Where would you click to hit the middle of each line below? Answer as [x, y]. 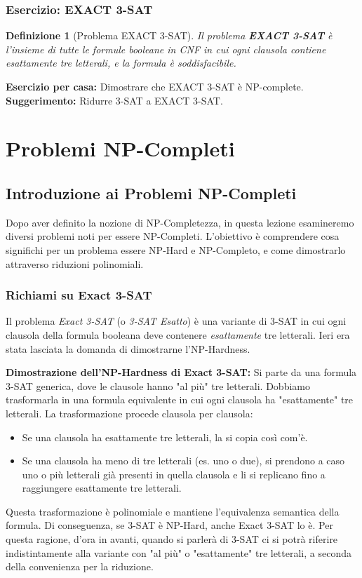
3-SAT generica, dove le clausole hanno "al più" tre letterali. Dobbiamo [158, 385]
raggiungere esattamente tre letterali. [102, 488]
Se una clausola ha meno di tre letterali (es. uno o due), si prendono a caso [183, 461]
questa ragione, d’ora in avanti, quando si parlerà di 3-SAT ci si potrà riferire [172, 539]
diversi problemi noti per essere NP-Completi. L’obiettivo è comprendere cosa [173, 236]
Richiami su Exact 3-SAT [79, 295]
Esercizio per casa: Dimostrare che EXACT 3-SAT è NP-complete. [155, 86]
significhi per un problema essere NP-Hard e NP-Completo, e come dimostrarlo [176, 249]
